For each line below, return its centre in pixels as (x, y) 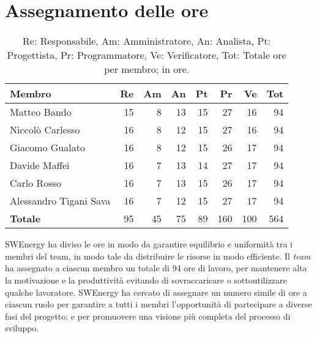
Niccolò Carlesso (45, 130)
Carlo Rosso (35, 183)
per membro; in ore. (147, 69)
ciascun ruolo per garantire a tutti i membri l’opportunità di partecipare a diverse (158, 304)
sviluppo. (22, 328)
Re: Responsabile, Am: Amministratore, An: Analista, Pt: (147, 41)
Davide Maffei (40, 165)
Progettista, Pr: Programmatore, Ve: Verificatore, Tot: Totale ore (147, 55)
